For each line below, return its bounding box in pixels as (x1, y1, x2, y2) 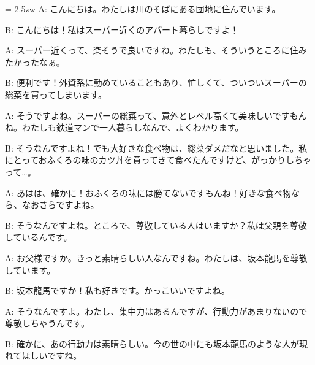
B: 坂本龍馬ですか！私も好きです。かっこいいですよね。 (5, 284, 230, 297)
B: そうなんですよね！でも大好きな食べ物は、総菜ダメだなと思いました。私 (5, 141, 308, 154)
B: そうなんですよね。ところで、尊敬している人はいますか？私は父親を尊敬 (5, 218, 307, 231)
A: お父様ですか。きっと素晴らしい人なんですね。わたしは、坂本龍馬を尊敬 (5, 251, 308, 264)
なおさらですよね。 (21, 198, 99, 211)
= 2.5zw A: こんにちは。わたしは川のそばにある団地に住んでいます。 (5, 2, 281, 15)
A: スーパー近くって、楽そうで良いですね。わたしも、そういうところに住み (5, 44, 307, 56)
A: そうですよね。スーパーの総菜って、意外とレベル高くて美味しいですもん (5, 109, 307, 121)
